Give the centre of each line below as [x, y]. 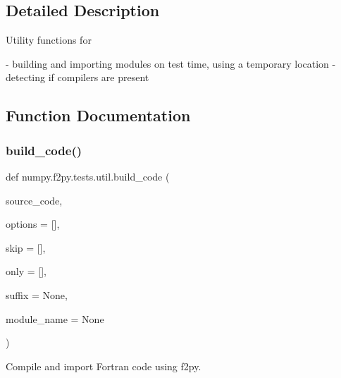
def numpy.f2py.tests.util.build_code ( [88, 176]
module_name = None [55, 318]
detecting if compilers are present [77, 77]
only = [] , [26, 271]
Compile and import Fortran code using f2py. [104, 366]
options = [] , [33, 224]
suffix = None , [37, 294]
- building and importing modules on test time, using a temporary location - [171, 63]
